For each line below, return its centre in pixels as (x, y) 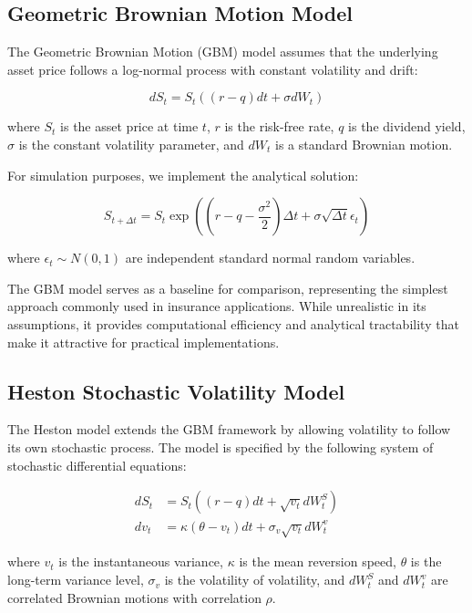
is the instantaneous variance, (141, 561)
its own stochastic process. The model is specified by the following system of (221, 447)
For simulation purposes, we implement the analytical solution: (183, 175)
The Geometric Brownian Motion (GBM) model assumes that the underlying (223, 52)
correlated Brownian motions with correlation (134, 597)
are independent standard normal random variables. (270, 258)
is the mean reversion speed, (318, 561)
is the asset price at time (129, 126)
